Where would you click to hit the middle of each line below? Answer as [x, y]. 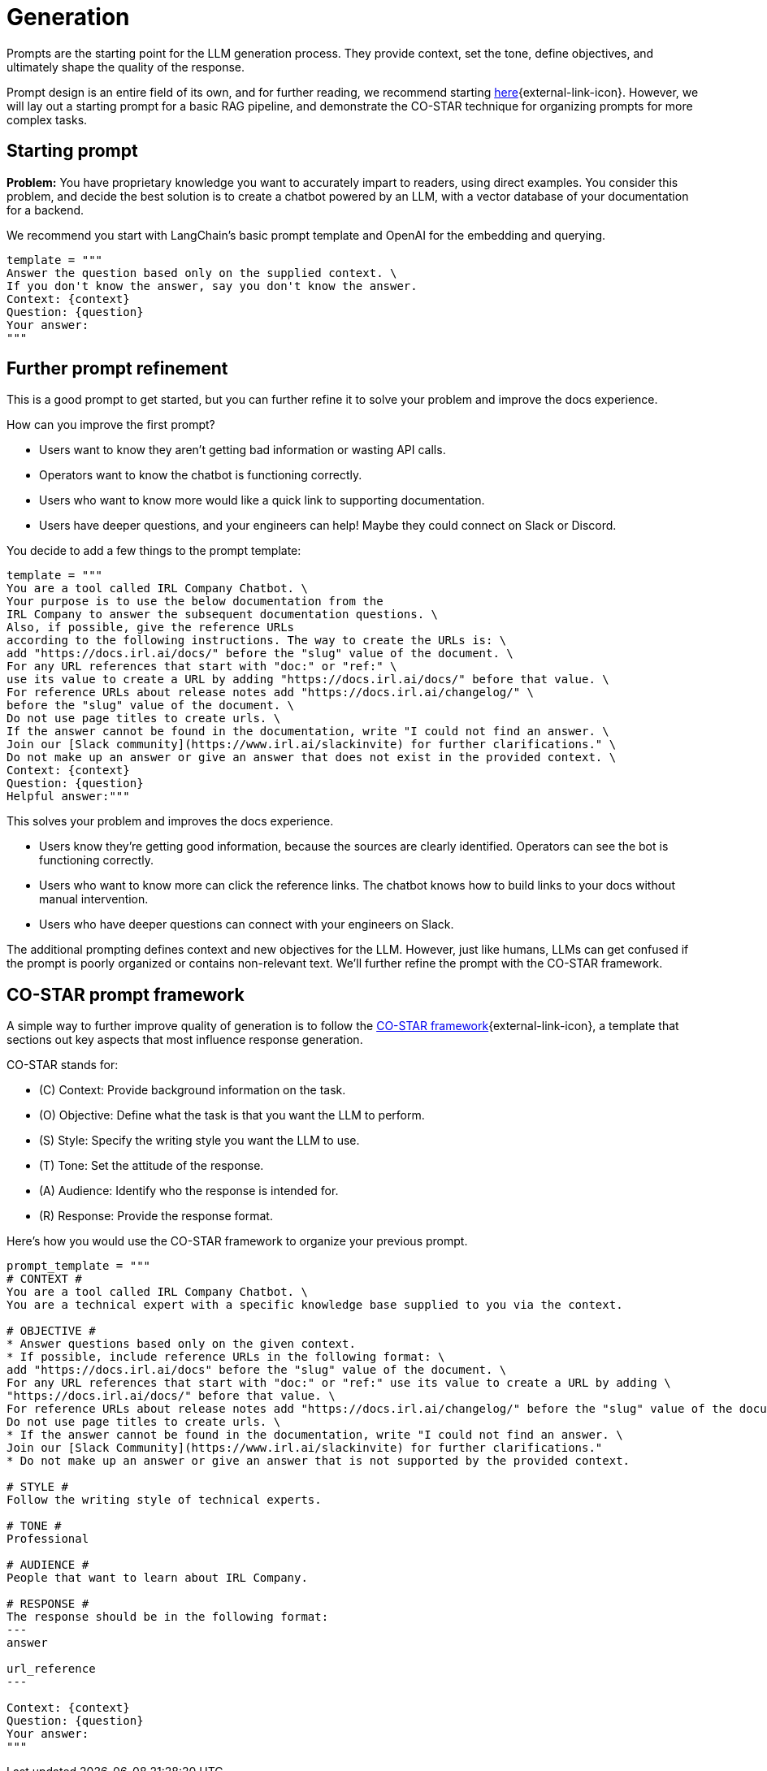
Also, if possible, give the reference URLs [151, 628]
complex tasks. [47, 119]
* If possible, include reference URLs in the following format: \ [226, 1357]
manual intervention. [94, 899]
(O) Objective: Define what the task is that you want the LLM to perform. [232, 1115]
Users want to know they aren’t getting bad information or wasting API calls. [243, 450]
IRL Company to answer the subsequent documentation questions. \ [223, 615]
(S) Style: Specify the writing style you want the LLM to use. [199, 1141]
